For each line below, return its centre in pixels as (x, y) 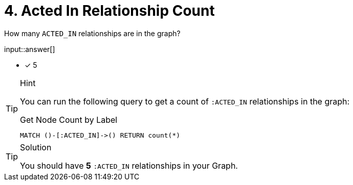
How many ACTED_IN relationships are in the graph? (92, 33)
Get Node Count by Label (69, 120)
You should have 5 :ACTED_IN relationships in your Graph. (129, 165)
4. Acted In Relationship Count (109, 11)
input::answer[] (30, 49)
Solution (36, 147)
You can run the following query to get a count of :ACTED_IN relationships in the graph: (185, 101)
